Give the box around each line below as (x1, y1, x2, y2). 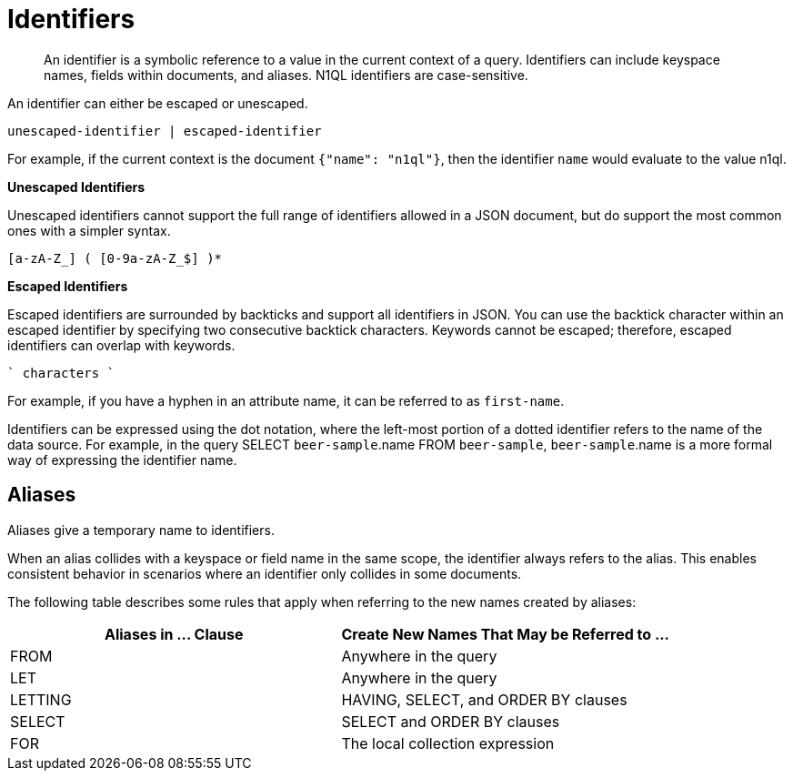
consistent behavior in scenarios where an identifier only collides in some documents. (7, 565, 522, 581)
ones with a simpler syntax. (7, 222, 171, 238)
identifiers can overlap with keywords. (7, 337, 236, 353)
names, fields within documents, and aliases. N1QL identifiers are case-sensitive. (44, 66, 528, 83)
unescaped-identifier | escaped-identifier (7, 123, 322, 138)
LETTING (10, 690, 72, 709)
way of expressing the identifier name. (7, 451, 237, 468)
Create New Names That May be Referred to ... (341, 624, 669, 643)
